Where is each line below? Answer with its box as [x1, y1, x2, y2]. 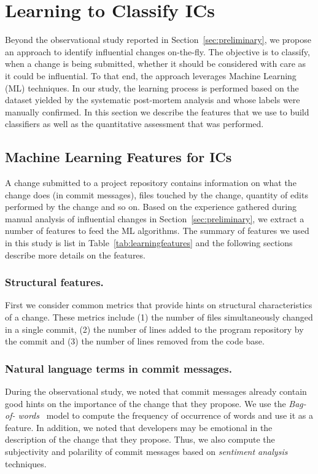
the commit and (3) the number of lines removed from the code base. [5, 335, 265, 348]
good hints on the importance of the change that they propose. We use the [5, 397, 286, 410]
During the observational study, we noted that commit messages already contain [5, 385, 307, 398]
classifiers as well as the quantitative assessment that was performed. [5, 117, 264, 130]
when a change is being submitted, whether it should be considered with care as [5, 57, 306, 70]
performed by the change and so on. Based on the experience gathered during [5, 200, 297, 213]
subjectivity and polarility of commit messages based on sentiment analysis [5, 445, 288, 458]
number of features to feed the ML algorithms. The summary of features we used [5, 224, 309, 237]
